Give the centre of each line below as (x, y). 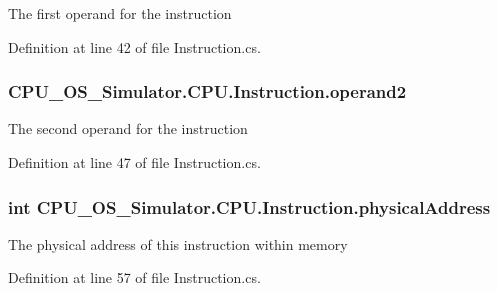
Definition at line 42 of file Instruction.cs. (134, 46)
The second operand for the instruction (128, 128)
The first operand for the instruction (120, 13)
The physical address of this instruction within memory (178, 243)
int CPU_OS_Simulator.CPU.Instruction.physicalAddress (249, 206)
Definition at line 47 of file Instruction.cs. (134, 162)
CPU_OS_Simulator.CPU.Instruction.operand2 (207, 91)
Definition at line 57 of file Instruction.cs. (134, 277)
